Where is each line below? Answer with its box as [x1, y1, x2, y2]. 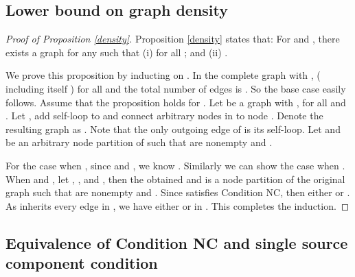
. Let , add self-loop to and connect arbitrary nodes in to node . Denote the [5, 108, 323, 123]
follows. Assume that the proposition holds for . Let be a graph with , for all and [5, 95, 346, 109]
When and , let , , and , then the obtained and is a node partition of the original [5, 171, 345, 186]
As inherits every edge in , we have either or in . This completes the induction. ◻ [5, 198, 350, 213]
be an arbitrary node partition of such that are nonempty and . [5, 135, 273, 149]
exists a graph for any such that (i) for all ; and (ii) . [5, 45, 228, 59]
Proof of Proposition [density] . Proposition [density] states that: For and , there [5, 32, 340, 46]
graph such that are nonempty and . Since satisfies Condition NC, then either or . [5, 185, 350, 200]
